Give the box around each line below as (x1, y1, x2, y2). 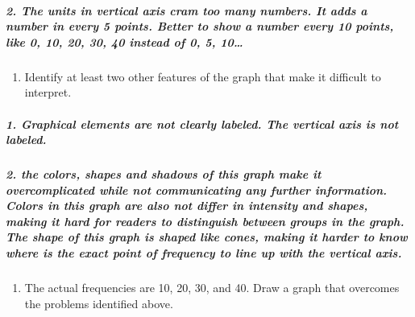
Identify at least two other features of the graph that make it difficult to (24, 68, 381, 84)
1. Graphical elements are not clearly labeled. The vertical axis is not (6, 115, 399, 132)
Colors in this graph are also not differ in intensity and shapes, (6, 197, 368, 214)
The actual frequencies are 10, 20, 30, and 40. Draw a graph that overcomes (24, 279, 400, 296)
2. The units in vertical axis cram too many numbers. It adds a (6, 2, 367, 19)
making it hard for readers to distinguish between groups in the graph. (6, 212, 405, 229)
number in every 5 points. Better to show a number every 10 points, (6, 18, 394, 35)
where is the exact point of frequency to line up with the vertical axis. (6, 245, 402, 261)
